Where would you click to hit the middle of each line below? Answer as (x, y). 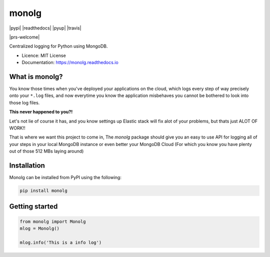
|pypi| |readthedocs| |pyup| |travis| (45, 28)
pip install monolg (43, 191)
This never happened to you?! (41, 112)
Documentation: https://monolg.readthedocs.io (70, 62)
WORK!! (17, 128)
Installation (27, 165)
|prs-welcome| (24, 37)
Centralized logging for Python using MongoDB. (58, 46)
